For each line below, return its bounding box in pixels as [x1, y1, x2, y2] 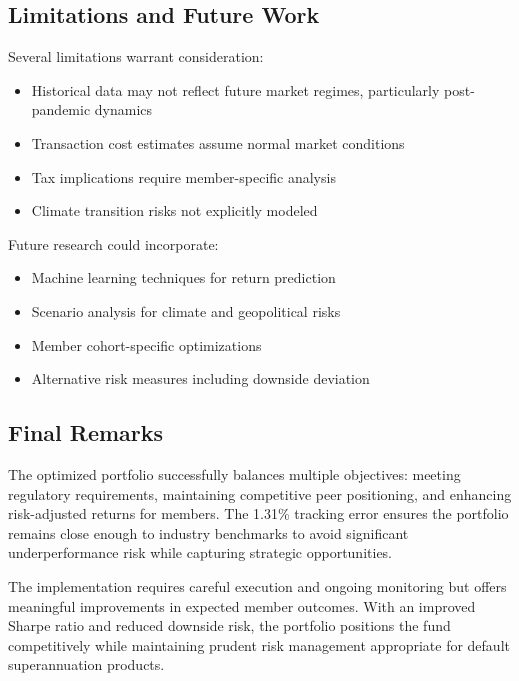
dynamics [94, 99, 153, 120]
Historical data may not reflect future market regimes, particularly [31, 79, 440, 100]
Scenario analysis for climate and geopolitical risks [31, 300, 341, 321]
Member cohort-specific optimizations [31, 334, 262, 355]
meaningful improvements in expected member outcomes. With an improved [8, 595, 476, 616]
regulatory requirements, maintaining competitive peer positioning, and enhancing [8, 483, 512, 504]
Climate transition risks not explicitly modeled [31, 200, 318, 221]
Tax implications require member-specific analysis [31, 166, 336, 187]
